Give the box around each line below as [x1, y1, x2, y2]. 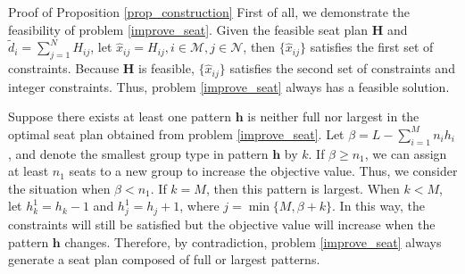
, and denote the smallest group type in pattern [8, 144, 269, 162]
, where [179, 196, 220, 215]
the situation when [8, 179, 111, 197]
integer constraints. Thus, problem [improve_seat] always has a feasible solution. [8, 77, 450, 95]
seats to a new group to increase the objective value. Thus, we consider [69, 162, 458, 180]
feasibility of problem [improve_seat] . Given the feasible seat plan [8, 20, 369, 38]
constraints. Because [8, 59, 120, 78]
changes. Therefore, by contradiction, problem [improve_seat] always [64, 232, 442, 251]
